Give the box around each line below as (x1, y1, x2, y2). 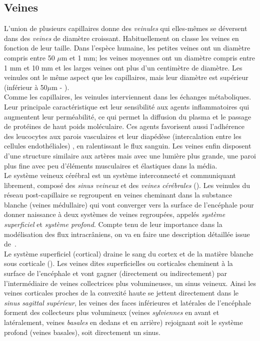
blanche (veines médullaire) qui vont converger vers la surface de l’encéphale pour (4, 199, 254, 209)
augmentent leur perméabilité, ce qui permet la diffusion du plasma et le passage (4, 111, 251, 121)
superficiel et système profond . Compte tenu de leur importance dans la (4, 219, 222, 229)
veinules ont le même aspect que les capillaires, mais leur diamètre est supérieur (4, 72, 248, 82)
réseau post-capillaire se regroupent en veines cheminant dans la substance (4, 189, 232, 200)
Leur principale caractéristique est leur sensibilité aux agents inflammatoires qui (4, 101, 249, 111)
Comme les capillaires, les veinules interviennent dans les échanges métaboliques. (4, 91, 251, 102)
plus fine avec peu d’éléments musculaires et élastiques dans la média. (4, 160, 217, 170)
